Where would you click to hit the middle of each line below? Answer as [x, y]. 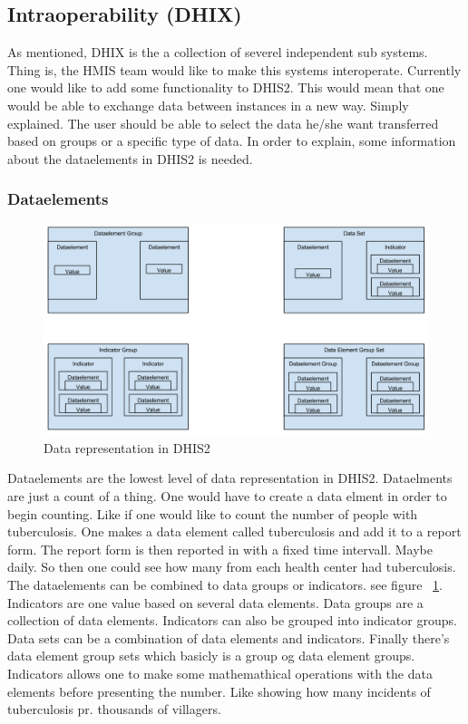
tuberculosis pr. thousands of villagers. [114, 709]
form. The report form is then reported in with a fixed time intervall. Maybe [220, 549]
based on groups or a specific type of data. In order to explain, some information [232, 141]
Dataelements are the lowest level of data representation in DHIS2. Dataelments [230, 478]
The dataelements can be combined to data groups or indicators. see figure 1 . [225, 585]
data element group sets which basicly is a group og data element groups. [211, 656]
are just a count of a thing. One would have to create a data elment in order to [227, 496]
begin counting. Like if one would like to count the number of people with [213, 513]
